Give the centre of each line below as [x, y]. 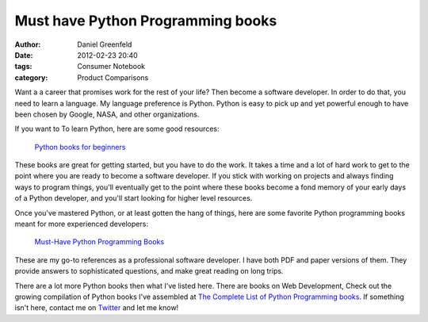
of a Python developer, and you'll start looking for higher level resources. [134, 198]
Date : [24, 55]
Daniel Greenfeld [105, 44]
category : [31, 77]
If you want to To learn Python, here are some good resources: [117, 129]
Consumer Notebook [111, 67]
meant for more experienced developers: [81, 224]
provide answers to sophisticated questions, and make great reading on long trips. [149, 271]
